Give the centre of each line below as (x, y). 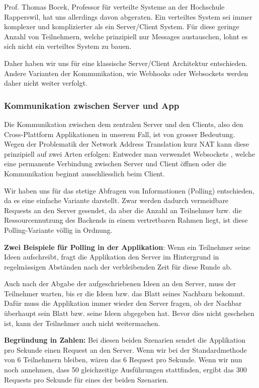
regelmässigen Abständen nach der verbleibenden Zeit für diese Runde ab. (118, 266)
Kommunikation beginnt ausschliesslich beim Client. (84, 173)
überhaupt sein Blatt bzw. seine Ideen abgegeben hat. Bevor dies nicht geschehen (129, 313)
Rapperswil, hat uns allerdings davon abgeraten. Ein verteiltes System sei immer (128, 16)
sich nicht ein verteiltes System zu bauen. (68, 46)
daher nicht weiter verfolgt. (46, 83)
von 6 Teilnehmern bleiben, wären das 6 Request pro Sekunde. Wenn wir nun (123, 360)
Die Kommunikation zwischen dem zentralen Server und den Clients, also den (124, 124)
